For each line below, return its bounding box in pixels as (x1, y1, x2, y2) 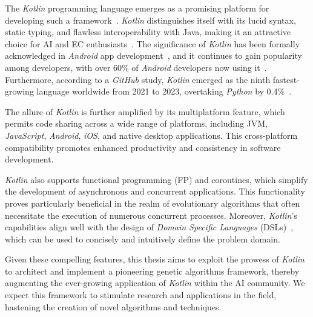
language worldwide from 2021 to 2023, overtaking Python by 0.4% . (36, 85, 292, 98)
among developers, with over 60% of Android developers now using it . (5, 61, 267, 73)
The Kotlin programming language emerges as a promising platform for (5, 2, 269, 14)
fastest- (272, 73, 300, 85)
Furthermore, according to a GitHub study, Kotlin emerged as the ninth (5, 73, 271, 85)
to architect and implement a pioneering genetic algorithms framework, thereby (5, 264, 300, 277)
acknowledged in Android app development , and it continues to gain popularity (5, 49, 302, 62)
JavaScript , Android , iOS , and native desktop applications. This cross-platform (5, 128, 298, 141)
